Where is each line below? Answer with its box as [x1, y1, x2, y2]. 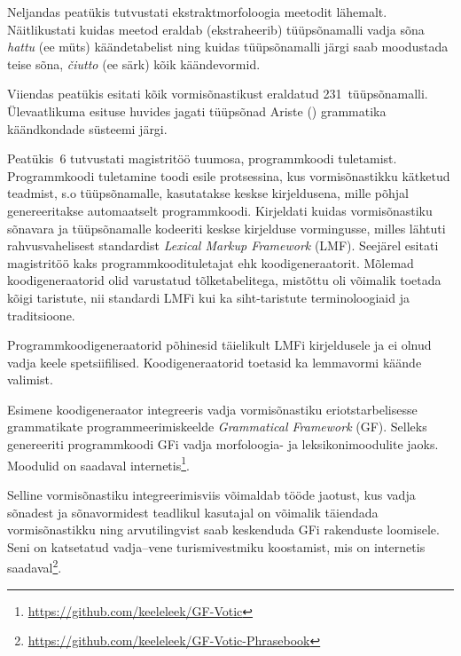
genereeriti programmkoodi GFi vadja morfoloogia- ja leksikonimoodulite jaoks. [7, 435, 439, 454]
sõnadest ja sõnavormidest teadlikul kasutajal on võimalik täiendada [7, 502, 379, 521]
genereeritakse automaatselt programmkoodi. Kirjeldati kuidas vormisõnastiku [7, 201, 433, 219]
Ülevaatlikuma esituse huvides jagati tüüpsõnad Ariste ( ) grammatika [7, 101, 387, 120]
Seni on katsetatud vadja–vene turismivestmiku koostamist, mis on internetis [7, 537, 426, 556]
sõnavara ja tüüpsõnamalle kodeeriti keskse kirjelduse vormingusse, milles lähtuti [7, 218, 446, 237]
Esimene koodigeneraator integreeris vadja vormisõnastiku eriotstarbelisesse [7, 399, 418, 418]
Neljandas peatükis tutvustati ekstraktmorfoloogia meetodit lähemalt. [7, 3, 387, 20]
